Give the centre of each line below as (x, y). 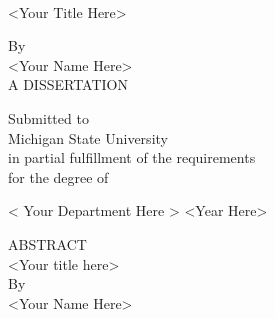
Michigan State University (88, 137)
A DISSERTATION (68, 84)
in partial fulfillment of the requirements (132, 157)
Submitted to (48, 117)
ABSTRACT (47, 243)
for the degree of (58, 176)
